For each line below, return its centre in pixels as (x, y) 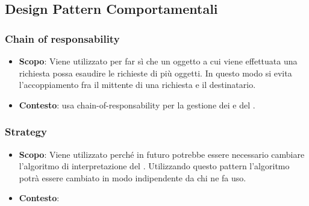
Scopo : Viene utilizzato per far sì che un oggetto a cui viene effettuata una (158, 61)
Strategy (26, 132)
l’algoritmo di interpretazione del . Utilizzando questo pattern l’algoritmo (154, 166)
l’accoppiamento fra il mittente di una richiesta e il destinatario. (137, 85)
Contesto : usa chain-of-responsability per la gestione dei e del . (137, 105)
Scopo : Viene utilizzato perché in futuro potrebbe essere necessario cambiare (162, 154)
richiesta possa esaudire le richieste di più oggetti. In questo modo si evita (155, 73)
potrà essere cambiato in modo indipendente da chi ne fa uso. (133, 177)
